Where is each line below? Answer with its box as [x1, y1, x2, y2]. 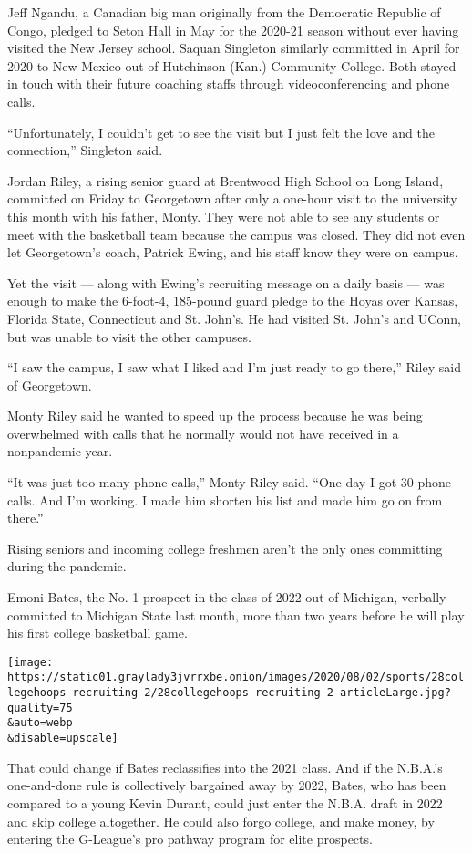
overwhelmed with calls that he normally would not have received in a [7, 423, 399, 443]
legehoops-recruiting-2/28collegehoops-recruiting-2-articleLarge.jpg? [7, 686, 451, 700]
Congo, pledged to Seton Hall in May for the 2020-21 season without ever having [7, 20, 459, 39]
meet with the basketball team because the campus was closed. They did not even [7, 224, 466, 244]
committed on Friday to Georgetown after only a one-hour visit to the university [7, 189, 457, 208]
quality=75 [7, 701, 73, 714]
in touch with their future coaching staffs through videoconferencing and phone [7, 74, 450, 93]
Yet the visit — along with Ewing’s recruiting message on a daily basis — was [7, 273, 445, 292]
